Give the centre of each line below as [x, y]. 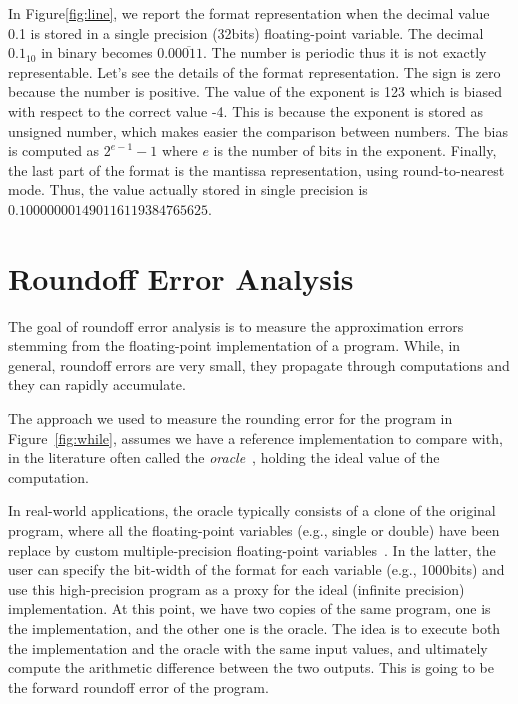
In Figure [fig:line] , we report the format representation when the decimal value [249, 13]
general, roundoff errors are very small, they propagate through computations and [259, 364]
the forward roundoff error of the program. [138, 686]
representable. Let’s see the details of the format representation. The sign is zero [254, 71]
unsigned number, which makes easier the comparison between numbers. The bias [258, 130]
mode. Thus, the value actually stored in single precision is [188, 189]
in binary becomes [97, 52]
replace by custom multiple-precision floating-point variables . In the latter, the [252, 549]
